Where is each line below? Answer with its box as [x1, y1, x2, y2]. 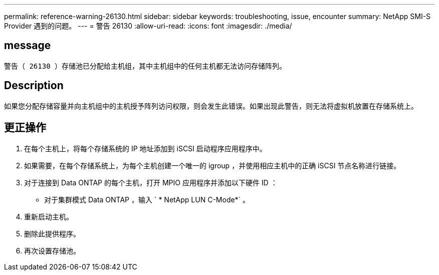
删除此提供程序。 [24, 229, 80, 238]
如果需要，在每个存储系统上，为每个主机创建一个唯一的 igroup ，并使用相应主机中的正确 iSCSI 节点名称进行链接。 [24, 161, 401, 170]
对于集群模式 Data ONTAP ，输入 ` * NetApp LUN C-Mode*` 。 [44, 195, 250, 204]
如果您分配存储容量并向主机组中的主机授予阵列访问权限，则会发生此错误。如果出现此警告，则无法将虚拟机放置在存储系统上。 [4, 101, 418, 110]
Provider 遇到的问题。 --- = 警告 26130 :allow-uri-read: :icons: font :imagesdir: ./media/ [4, 22, 292, 30]
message [4, 39, 51, 52]
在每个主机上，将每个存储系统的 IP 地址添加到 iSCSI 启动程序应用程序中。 [24, 144, 267, 153]
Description [4, 79, 64, 92]
